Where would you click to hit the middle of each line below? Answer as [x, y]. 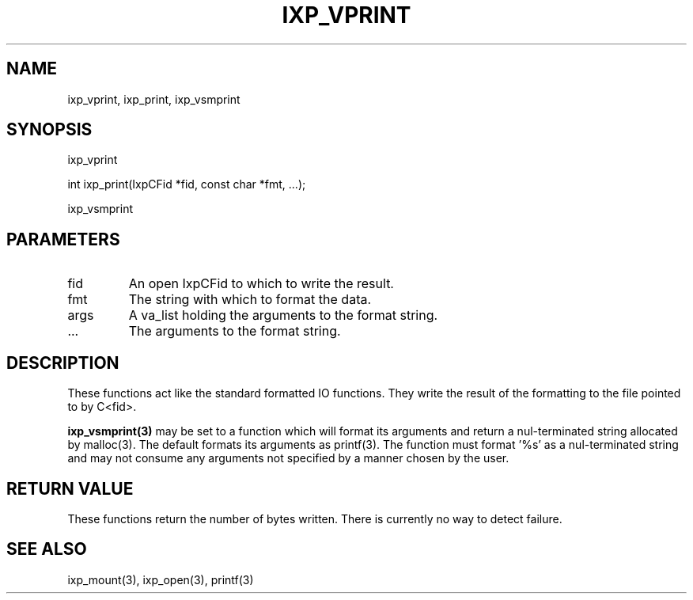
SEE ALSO [47, 549]
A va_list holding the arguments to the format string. [283, 315]
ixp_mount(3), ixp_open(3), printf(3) [161, 579]
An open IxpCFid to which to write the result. [261, 284]
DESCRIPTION [63, 363]
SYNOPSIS [49, 130]
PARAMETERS [63, 239]
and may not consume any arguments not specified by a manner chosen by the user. [288, 458]
